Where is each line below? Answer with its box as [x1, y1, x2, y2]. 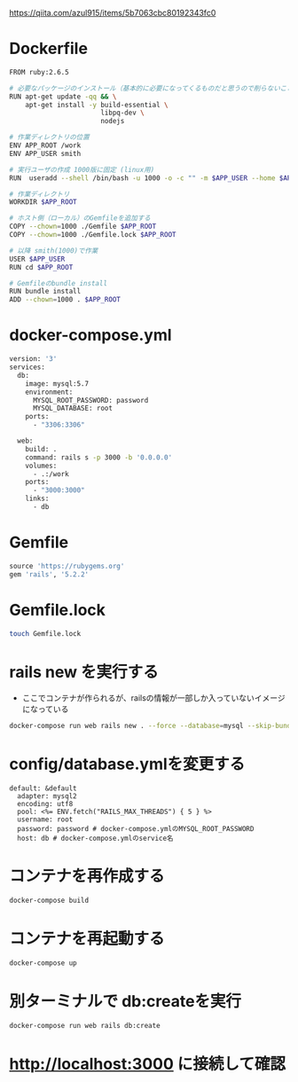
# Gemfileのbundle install [9, 278, 108, 287]
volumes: [25, 461, 58, 470]
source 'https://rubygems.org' [9, 561, 125, 570]
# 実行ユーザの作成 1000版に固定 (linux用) [9, 165, 155, 174]
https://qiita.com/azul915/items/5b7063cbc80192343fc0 [9, 8, 216, 18]
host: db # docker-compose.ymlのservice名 [17, 834, 174, 843]
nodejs [100, 117, 125, 126]
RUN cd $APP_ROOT [9, 263, 74, 271]
